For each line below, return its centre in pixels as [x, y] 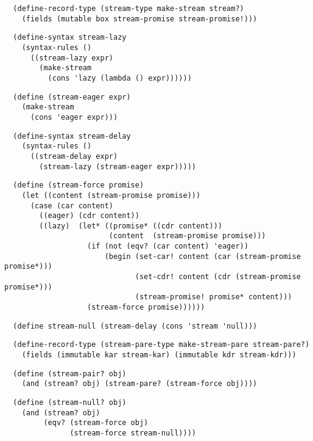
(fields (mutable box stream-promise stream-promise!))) [139, 19]
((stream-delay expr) [74, 156]
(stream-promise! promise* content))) [213, 297]
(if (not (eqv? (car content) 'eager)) [168, 246]
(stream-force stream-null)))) [133, 433]
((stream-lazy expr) [72, 58]
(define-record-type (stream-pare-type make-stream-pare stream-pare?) [161, 345]
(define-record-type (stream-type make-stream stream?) [128, 9]
